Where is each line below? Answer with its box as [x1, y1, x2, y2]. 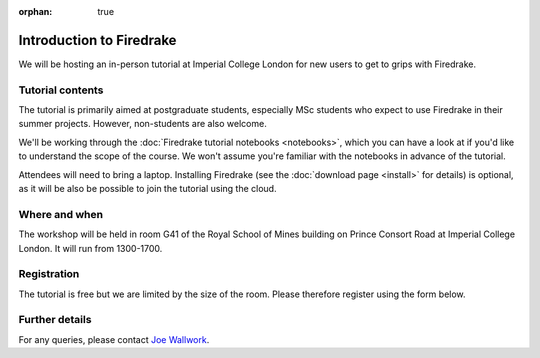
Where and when [18, 207, 104, 221]
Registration [18, 267, 80, 281]
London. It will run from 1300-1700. [18, 242, 163, 254]
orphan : [18, 6, 53, 17]
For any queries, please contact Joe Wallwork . [18, 333, 210, 345]
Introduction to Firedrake [18, 31, 177, 49]
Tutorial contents [18, 83, 104, 97]
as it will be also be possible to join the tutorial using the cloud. [18, 183, 277, 194]
